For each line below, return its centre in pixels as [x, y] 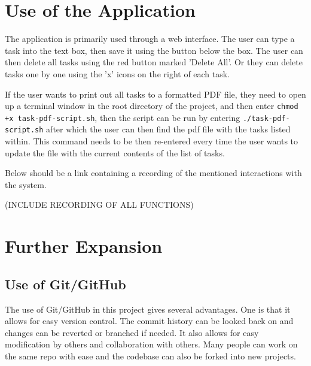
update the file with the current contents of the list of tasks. [115, 152]
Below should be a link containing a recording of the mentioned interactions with [153, 173]
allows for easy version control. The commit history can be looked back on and [149, 321]
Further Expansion [84, 246]
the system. [26, 184]
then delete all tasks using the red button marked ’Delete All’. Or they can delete [154, 62]
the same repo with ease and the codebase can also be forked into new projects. [150, 356]
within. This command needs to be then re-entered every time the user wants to [152, 141]
